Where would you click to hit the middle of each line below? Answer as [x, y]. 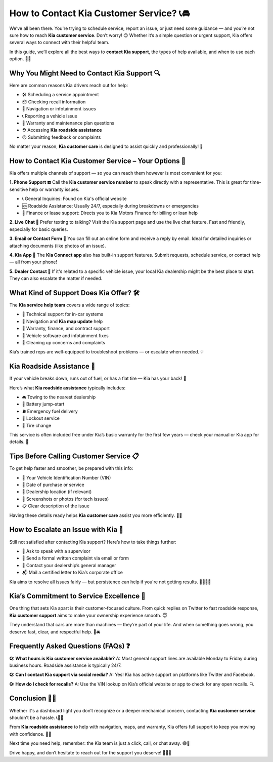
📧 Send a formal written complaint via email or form [75, 558]
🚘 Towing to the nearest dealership [59, 397]
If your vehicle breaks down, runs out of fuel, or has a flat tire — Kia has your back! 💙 [98, 378]
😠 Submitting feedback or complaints [61, 137]
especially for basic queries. [39, 229]
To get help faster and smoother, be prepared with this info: [71, 468]
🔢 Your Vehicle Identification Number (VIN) [66, 477]
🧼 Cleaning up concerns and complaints [64, 342]
